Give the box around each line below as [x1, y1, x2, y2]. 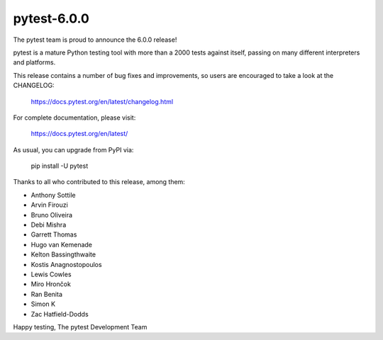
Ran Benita [30, 290, 63, 298]
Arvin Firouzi [30, 200, 69, 209]
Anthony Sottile [30, 191, 76, 199]
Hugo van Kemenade [30, 240, 92, 249]
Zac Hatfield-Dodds [30, 310, 89, 318]
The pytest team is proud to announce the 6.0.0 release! [13, 35, 177, 44]
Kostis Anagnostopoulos [30, 260, 102, 268]
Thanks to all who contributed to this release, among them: [13, 178, 186, 186]
